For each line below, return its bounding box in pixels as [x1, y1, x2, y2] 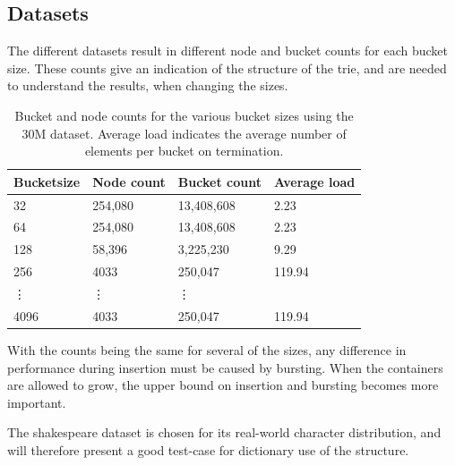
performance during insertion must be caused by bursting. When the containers [7, 358, 443, 376]
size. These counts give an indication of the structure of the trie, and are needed [7, 58, 447, 77]
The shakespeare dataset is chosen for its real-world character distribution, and [7, 423, 442, 442]
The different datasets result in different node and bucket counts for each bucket [7, 41, 448, 60]
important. [7, 393, 66, 411]
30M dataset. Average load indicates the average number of [21, 123, 347, 142]
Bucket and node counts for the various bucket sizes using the [14, 106, 354, 124]
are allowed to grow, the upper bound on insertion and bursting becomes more [7, 376, 439, 394]
